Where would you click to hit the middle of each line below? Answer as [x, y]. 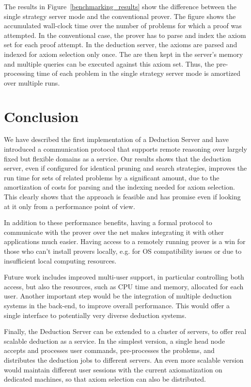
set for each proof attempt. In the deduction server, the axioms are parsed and [121, 44]
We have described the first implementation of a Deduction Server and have [117, 139]
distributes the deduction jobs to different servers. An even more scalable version [124, 360]
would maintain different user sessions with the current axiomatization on [113, 369]
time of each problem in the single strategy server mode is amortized [138, 73]
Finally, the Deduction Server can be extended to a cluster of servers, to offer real [125, 331]
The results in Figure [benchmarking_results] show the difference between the [120, 6]
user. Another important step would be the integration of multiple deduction [118, 296]
